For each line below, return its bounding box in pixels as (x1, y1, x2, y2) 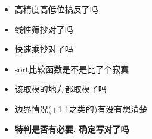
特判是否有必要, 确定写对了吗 (14, 122, 129, 135)
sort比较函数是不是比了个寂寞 (14, 62, 129, 75)
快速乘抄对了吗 (14, 43, 73, 55)
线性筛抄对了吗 (14, 23, 73, 35)
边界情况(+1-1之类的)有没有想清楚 (14, 102, 148, 115)
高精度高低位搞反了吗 (14, 3, 98, 15)
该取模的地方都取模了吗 (14, 83, 107, 95)
